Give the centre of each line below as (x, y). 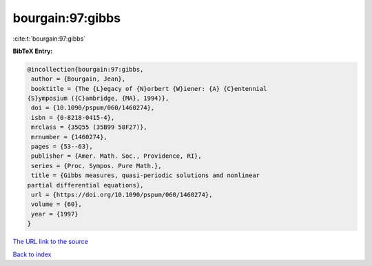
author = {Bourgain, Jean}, (79, 79)
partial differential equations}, (85, 185)
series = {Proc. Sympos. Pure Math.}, (96, 166)
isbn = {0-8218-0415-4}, (73, 117)
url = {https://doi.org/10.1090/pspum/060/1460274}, (122, 195)
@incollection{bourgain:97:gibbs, (85, 69)
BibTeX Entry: (33, 51)
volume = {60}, (57, 204)
